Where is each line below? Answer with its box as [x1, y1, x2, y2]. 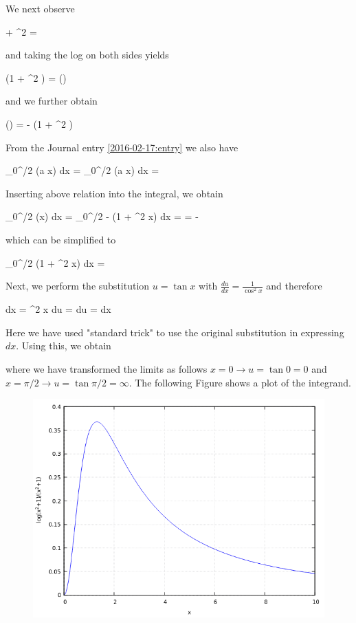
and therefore [266, 278, 322, 293]
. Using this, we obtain [16, 338, 111, 353]
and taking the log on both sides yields [5, 47, 169, 62]
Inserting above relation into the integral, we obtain [5, 186, 223, 200]
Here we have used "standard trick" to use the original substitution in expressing [5, 325, 344, 339]
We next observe [5, 1, 75, 15]
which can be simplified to [5, 232, 116, 246]
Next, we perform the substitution [5, 278, 150, 293]
